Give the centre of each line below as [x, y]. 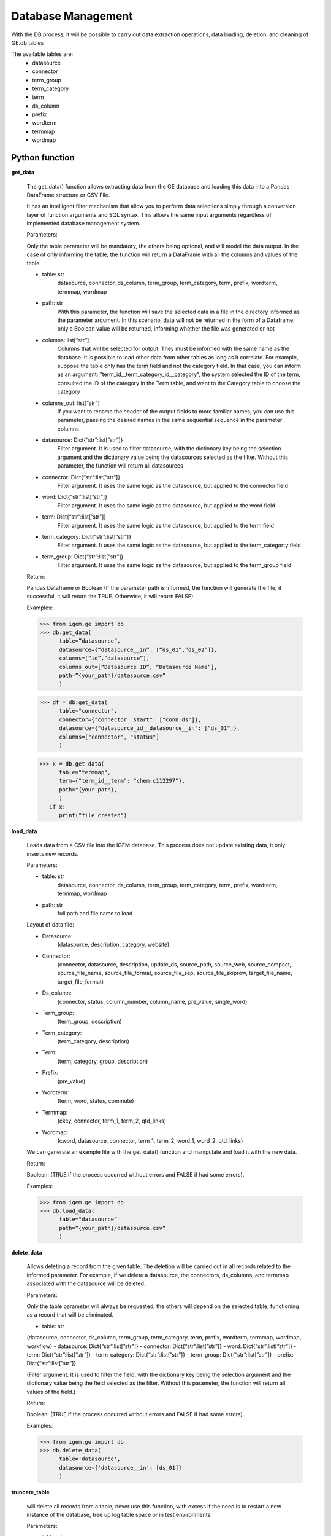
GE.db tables [28, 42]
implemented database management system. [84, 224]
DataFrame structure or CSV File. [68, 195]
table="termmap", [85, 772]
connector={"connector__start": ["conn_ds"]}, [130, 719]
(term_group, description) [89, 1021]
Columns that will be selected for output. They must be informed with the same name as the [173, 349]
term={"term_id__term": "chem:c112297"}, [122, 781]
